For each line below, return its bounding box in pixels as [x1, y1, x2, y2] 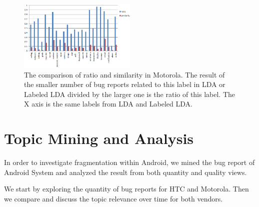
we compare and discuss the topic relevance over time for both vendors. [4, 193, 223, 203]
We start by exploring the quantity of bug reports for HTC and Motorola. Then [4, 183, 249, 194]
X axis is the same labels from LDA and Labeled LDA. [24, 98, 192, 109]
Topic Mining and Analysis [4, 128, 194, 148]
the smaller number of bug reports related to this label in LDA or [24, 79, 225, 89]
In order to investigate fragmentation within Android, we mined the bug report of [4, 157, 255, 167]
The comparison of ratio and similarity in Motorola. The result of [24, 69, 225, 79]
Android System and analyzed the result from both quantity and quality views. [4, 166, 247, 177]
